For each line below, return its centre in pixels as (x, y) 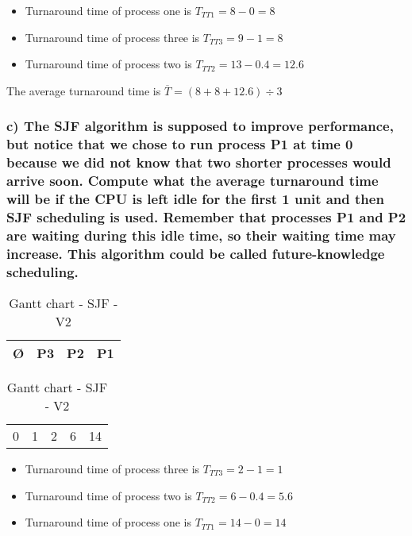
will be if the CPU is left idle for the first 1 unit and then (195, 198)
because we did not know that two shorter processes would (199, 162)
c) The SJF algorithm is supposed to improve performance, (200, 126)
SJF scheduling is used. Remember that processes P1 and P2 (206, 216)
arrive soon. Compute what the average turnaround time (193, 181)
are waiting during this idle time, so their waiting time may (201, 235)
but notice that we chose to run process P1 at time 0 (180, 144)
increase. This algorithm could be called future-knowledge (196, 253)
